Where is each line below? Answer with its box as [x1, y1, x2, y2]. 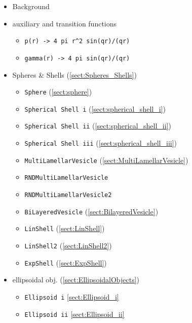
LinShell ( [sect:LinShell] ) [24, 223, 105, 234]
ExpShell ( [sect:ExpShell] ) [24, 257, 107, 268]
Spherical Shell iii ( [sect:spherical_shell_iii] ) [24, 138, 177, 148]
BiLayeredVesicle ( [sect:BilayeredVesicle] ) [24, 206, 159, 216]
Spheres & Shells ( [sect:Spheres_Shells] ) [12, 69, 137, 80]
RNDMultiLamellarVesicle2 [24, 191, 112, 199]
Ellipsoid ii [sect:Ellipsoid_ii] [24, 308, 125, 319]
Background [12, 1, 50, 11]
